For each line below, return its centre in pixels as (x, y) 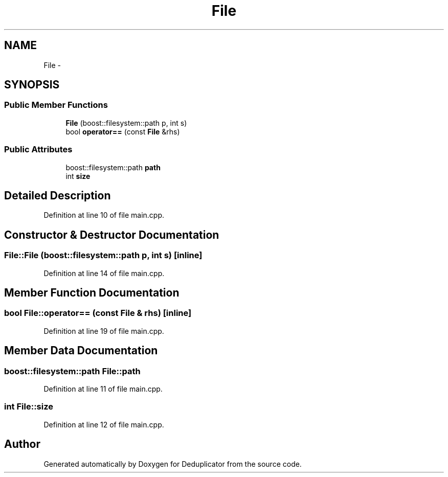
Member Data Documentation (81, 351)
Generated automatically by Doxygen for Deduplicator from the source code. (173, 464)
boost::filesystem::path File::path (72, 371)
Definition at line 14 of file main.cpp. (104, 273)
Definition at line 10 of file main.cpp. (104, 215)
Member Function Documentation (92, 293)
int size (78, 176)
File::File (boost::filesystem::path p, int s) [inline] (103, 255)
